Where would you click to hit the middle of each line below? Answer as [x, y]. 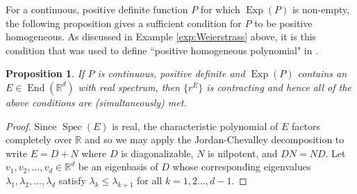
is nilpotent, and [243, 153]
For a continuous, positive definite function [97, 9]
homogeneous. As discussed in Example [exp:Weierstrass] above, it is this [161, 37]
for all [149, 180]
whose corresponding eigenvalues [242, 167]
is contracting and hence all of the [279, 87]
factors [306, 126]
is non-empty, [321, 9]
